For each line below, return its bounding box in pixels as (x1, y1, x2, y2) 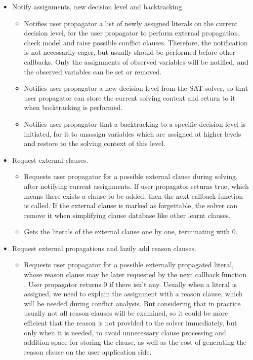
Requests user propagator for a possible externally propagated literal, (24, 259, 234, 270)
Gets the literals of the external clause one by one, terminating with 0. (24, 226, 238, 237)
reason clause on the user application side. (24, 346, 152, 357)
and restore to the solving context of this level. (24, 138, 166, 148)
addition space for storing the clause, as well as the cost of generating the (24, 337, 247, 347)
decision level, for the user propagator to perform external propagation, (24, 28, 240, 38)
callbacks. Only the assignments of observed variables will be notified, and (24, 56, 249, 67)
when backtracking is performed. (24, 102, 123, 112)
